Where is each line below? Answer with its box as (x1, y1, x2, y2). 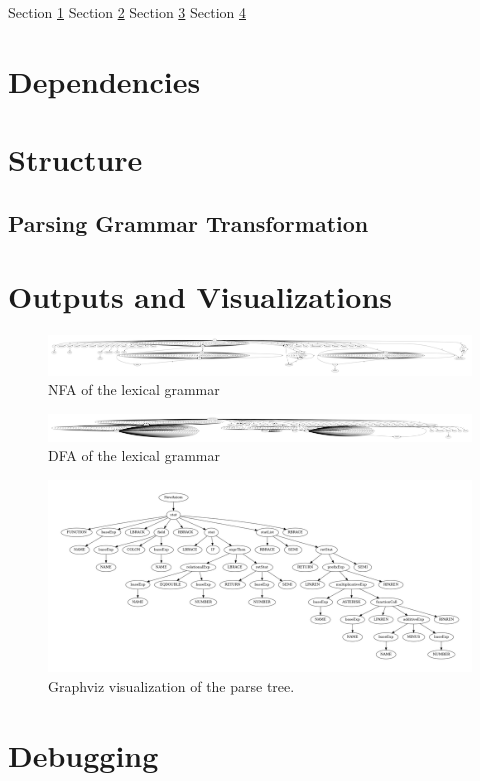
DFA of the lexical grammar (48, 445, 220, 466)
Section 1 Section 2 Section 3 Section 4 (8, 2, 247, 22)
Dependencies (8, 60, 201, 101)
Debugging (8, 734, 159, 775)
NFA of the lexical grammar (48, 379, 220, 400)
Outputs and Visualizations (8, 276, 392, 317)
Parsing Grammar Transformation (8, 207, 369, 238)
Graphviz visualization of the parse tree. (48, 675, 295, 696)
